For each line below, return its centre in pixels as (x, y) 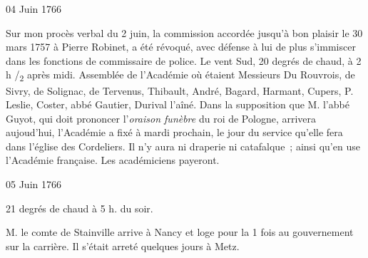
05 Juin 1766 (34, 184)
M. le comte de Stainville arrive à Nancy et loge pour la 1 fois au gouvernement (180, 232)
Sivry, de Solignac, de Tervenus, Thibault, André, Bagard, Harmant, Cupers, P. (180, 90)
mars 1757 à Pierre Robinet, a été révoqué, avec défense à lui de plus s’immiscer (181, 47)
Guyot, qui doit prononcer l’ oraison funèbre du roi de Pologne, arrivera (161, 118)
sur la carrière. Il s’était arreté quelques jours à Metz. (123, 246)
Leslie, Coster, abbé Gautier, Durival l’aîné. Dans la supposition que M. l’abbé (178, 104)
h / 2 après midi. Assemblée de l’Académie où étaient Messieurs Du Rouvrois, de (180, 76)
